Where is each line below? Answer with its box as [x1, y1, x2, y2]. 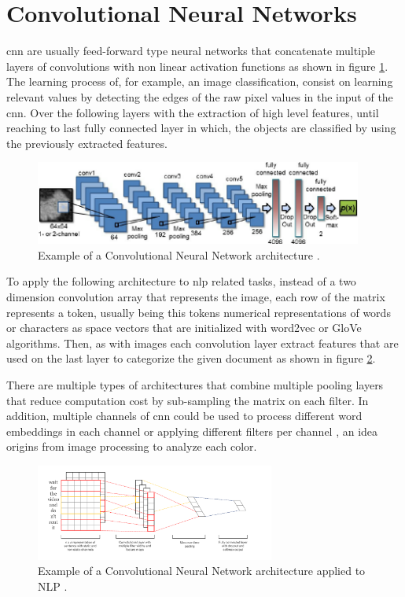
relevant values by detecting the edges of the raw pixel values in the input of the [6, 88, 393, 105]
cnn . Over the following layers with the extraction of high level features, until [6, 104, 379, 120]
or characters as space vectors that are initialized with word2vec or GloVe [6, 319, 362, 336]
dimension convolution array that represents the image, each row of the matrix [6, 289, 385, 305]
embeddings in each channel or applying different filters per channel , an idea [6, 422, 378, 439]
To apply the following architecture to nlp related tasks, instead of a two [6, 273, 356, 289]
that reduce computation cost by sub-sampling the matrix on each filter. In [6, 392, 369, 408]
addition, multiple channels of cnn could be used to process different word [6, 407, 363, 424]
